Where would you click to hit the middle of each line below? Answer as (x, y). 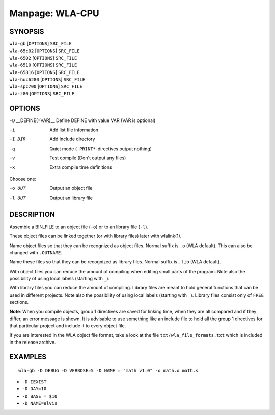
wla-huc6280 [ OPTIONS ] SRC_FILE (47, 80)
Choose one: (23, 179)
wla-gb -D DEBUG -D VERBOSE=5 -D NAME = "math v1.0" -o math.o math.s (108, 370)
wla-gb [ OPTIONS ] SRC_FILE (41, 44)
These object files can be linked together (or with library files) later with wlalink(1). (95, 236)
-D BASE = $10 (40, 396)
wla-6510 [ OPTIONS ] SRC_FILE (43, 65)
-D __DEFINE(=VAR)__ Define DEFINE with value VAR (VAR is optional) (82, 120)
